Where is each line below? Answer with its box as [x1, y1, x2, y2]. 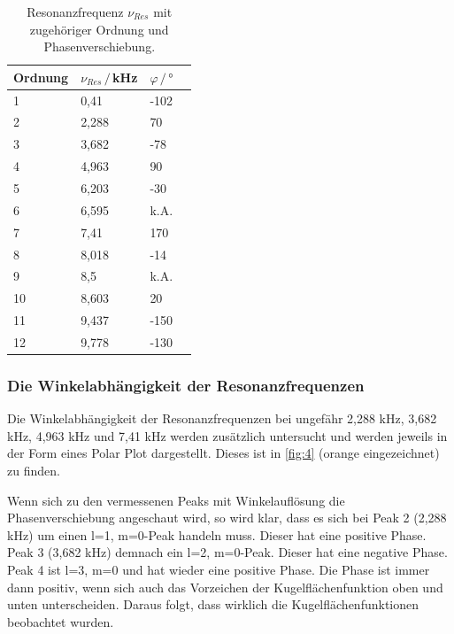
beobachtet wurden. [7, 612, 114, 630]
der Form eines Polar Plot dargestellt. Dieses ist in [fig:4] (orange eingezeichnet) [7, 444, 440, 462]
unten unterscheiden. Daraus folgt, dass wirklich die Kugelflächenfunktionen [7, 595, 419, 614]
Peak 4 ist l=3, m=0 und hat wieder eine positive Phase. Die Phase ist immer [7, 560, 430, 578]
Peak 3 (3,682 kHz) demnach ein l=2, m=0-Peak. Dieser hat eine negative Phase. [7, 543, 448, 561]
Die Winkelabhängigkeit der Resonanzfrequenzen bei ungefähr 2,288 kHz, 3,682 [7, 409, 437, 428]
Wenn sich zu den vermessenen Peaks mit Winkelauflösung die [7, 491, 345, 509]
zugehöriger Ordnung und [29, 19, 169, 38]
